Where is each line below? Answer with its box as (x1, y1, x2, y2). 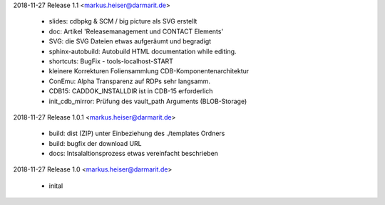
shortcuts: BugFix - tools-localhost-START (48, 57, 174, 65)
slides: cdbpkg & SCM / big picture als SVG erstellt (48, 17, 197, 26)
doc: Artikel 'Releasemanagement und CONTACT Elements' (48, 27, 224, 36)
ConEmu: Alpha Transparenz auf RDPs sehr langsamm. (48, 77, 210, 85)
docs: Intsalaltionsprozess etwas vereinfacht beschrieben (48, 149, 219, 158)
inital (48, 182, 63, 190)
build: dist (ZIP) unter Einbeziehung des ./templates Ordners (48, 129, 225, 138)
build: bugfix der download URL (48, 139, 142, 147)
